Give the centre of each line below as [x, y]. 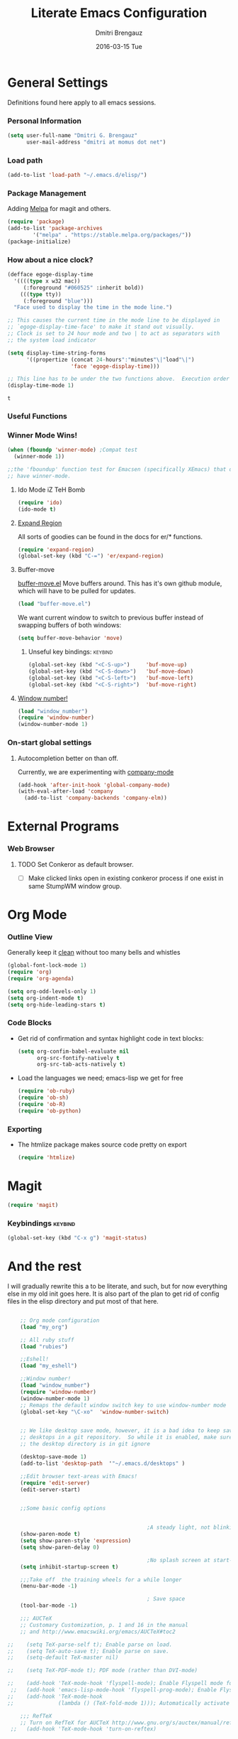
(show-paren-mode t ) [50, 1534]
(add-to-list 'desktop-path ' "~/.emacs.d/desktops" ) [103, 1463]
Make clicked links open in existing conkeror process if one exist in [126, 878]
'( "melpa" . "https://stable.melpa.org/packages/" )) [112, 235]
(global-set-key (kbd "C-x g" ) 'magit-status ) [77, 1238]
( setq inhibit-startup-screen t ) [69, 1567]
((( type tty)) [41, 294]
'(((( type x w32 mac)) [47, 281]
